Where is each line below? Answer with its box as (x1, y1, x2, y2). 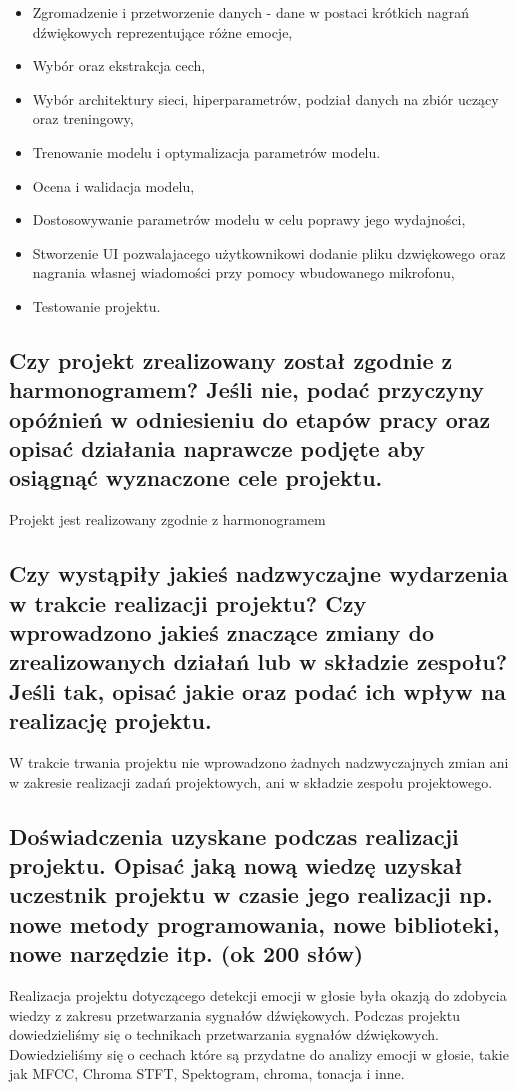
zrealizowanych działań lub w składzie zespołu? (9, 646, 508, 677)
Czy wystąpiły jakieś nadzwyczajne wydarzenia (9, 558, 508, 589)
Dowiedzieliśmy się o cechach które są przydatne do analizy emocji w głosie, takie (9, 1043, 509, 1064)
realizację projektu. (9, 705, 212, 736)
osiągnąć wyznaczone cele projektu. (9, 462, 383, 493)
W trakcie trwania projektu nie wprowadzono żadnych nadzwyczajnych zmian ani (9, 752, 509, 773)
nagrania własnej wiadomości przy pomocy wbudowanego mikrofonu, (32, 262, 455, 283)
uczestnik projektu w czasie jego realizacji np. (9, 879, 493, 910)
